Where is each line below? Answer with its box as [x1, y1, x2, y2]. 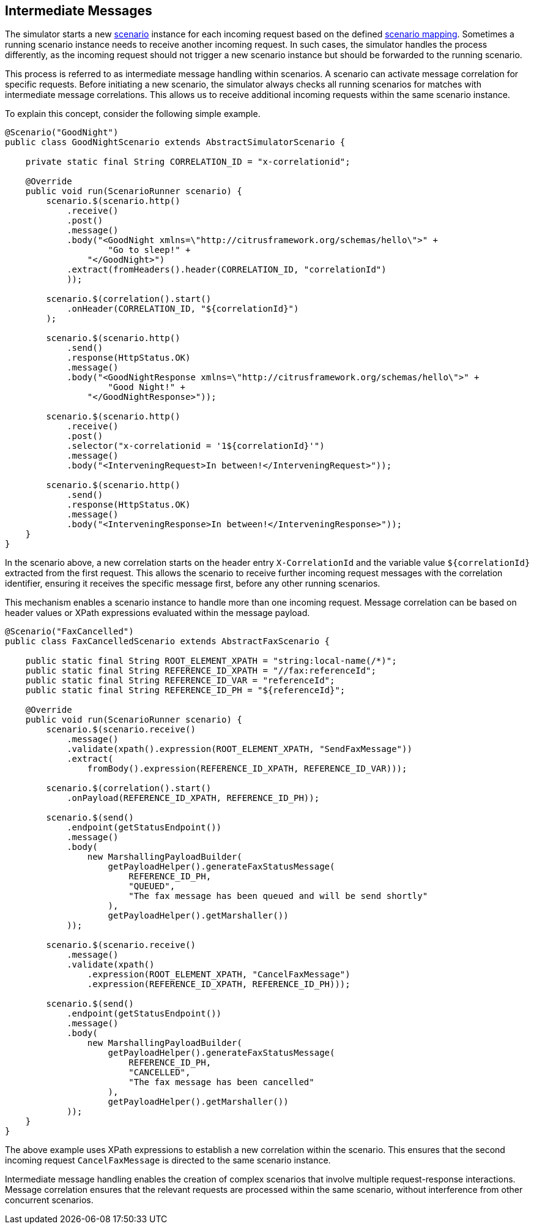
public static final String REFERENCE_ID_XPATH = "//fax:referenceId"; [25, 666, 376, 676]
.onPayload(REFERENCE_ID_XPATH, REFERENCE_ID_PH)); [67, 793, 320, 803]
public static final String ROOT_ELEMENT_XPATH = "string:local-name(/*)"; [25, 656, 397, 666]
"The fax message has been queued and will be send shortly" [128, 891, 428, 901]
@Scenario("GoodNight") [5, 127, 119, 138]
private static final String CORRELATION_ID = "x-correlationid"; [25, 157, 350, 167]
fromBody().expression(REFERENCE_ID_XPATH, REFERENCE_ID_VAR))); [87, 764, 407, 774]
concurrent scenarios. [5, 1195, 94, 1206]
